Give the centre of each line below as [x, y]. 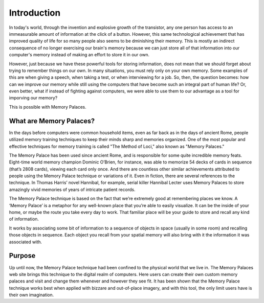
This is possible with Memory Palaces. [48, 107]
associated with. [26, 242]
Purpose [22, 256]
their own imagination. [31, 295]
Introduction [35, 13]
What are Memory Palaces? [52, 121]
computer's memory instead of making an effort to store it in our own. [79, 55]
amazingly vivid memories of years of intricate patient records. [72, 189]
